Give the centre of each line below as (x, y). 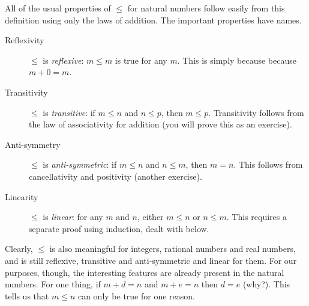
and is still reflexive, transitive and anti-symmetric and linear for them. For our (151, 260)
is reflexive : (63, 60)
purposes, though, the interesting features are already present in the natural (145, 272)
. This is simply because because (237, 60)
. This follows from (268, 164)
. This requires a (256, 217)
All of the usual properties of (58, 8)
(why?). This (266, 284)
